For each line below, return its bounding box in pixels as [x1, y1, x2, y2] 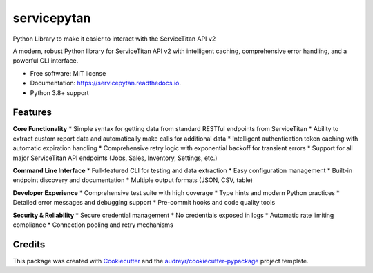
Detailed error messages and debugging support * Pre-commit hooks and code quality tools [12, 199, 276, 207]
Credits [12, 239, 46, 250]
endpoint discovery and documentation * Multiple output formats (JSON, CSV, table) [12, 176, 254, 184]
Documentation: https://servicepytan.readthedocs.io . [30, 79, 181, 88]
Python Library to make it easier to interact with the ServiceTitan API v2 [12, 34, 216, 43]
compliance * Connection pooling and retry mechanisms [12, 221, 174, 229]
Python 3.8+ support [30, 88, 89, 97]
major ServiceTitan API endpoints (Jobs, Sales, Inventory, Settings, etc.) [12, 154, 218, 162]
